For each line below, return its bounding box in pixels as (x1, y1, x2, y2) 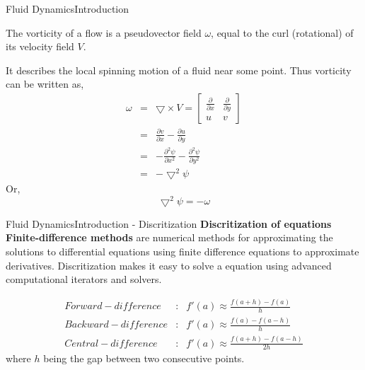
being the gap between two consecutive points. (43, 351, 245, 366)
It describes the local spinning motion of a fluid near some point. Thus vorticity (6, 62, 352, 77)
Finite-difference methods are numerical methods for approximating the (6, 230, 333, 245)
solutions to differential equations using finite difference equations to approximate (6, 244, 359, 259)
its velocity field (6, 39, 74, 54)
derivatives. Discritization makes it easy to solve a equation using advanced (6, 258, 332, 272)
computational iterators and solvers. (6, 272, 162, 287)
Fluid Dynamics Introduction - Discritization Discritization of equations (6, 216, 332, 231)
